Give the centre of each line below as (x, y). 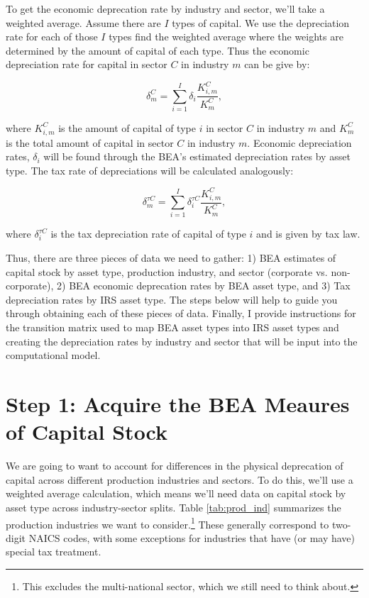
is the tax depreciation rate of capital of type (148, 234)
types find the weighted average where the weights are (226, 37)
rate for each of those (52, 37)
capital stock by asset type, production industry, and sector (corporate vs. (167, 271)
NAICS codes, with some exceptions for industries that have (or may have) (192, 537)
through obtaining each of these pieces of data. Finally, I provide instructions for (181, 313)
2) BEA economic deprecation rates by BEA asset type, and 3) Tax (204, 286)
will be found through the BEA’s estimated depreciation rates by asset (197, 156)
